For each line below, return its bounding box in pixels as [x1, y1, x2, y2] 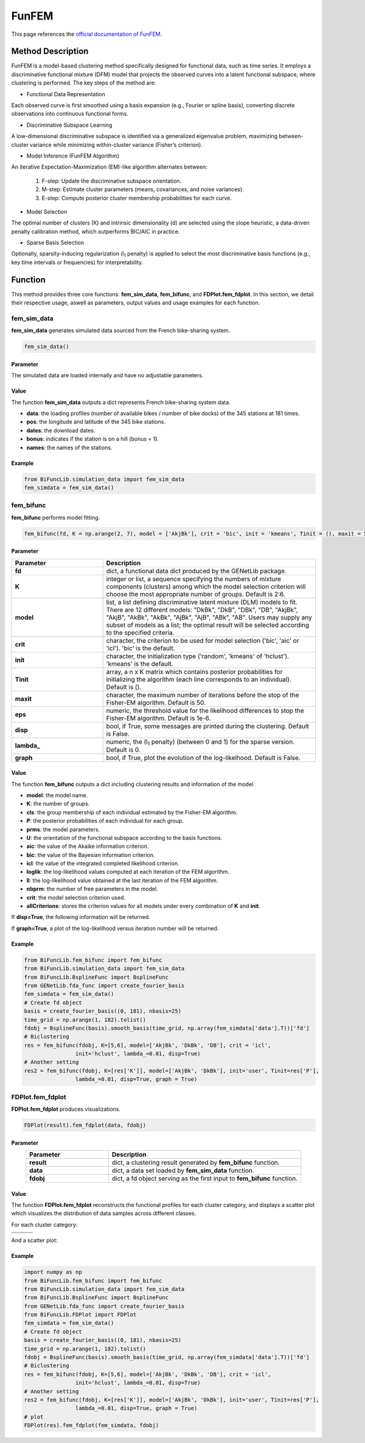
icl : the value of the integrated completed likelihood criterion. [26, 860, 179, 867]
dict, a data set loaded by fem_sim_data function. [111, 1166, 255, 1175]
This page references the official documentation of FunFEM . [11, 30, 162, 38]
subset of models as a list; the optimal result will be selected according [106, 621, 310, 629]
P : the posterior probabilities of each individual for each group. [26, 817, 184, 825]
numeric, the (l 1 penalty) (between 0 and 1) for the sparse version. [106, 737, 295, 747]
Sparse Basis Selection [26, 239, 85, 246]
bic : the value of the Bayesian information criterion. [26, 851, 155, 858]
